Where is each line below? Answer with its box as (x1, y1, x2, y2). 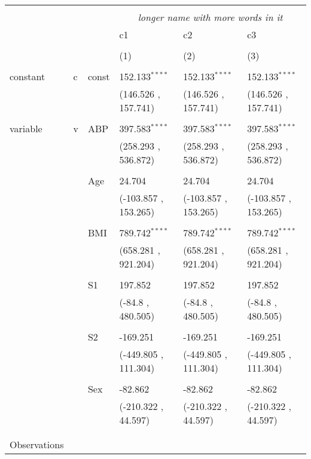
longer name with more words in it (138, 10, 283, 24)
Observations (10, 437, 64, 451)
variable (10, 121, 42, 135)
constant (10, 69, 45, 83)
